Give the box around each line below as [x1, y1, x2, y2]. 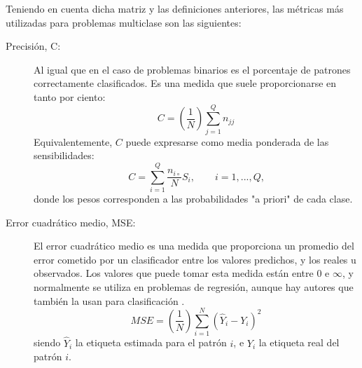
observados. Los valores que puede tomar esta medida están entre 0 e [34, 266, 330, 280]
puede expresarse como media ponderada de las [125, 134, 329, 149]
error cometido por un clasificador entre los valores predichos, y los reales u [34, 252, 356, 266]
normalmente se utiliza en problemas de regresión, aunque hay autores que [34, 279, 354, 294]
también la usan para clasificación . [34, 293, 185, 308]
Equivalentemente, [34, 134, 113, 149]
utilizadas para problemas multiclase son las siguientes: [6, 15, 242, 29]
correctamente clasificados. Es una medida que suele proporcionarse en [34, 76, 337, 90]
